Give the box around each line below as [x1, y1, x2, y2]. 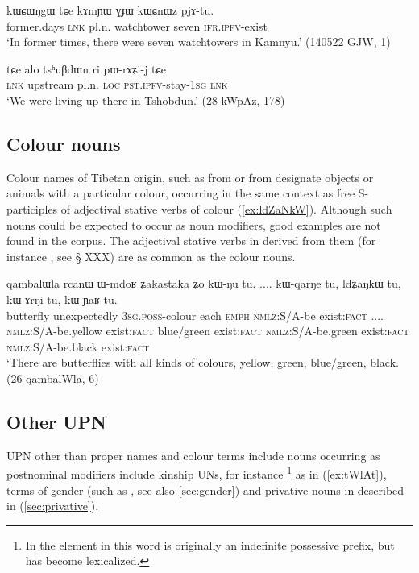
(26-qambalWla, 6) [6, 369, 99, 386]
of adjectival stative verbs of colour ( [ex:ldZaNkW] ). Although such [60, 200, 392, 217]
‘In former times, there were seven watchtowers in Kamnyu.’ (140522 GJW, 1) [6, 33, 391, 50]
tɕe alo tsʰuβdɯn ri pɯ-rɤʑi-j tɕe [6, 60, 166, 77]
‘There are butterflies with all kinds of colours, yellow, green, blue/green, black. [6, 354, 399, 371]
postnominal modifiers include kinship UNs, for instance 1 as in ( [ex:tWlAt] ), [6, 463, 387, 482]
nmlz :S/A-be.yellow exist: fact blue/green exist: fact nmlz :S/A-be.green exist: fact [6, 322, 409, 339]
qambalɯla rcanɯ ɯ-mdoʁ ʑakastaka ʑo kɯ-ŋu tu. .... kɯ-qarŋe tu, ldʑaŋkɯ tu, [6, 275, 401, 292]
